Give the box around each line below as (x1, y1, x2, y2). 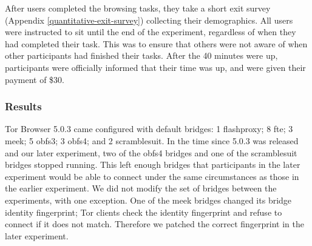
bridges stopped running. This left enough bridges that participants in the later (5, 158, 300, 171)
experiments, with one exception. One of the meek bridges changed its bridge (5, 193, 292, 206)
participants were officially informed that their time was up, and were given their (5, 61, 306, 73)
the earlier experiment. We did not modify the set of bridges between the (5, 182, 277, 194)
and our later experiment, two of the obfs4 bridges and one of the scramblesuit (5, 146, 297, 159)
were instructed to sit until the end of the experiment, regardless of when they (5, 25, 296, 38)
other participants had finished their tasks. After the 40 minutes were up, (5, 49, 278, 62)
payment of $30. (5, 73, 64, 85)
